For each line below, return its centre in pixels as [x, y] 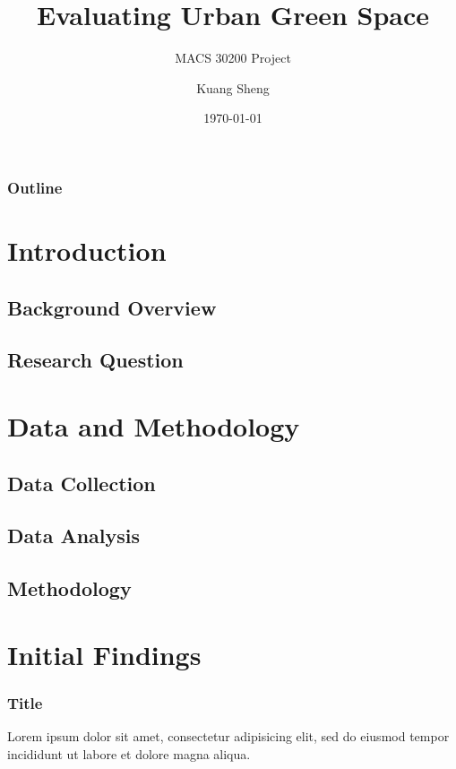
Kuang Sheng [233, 87]
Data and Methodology [154, 425]
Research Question [95, 360]
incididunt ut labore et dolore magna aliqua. [129, 753]
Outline [35, 187]
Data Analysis [74, 536]
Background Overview [112, 307]
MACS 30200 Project [233, 58]
